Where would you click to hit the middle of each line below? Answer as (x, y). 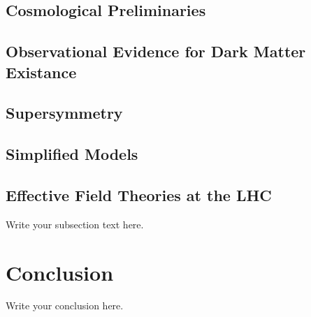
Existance (41, 72)
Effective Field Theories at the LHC (139, 194)
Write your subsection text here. (75, 224)
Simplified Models (72, 154)
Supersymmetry (64, 113)
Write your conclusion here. (65, 305)
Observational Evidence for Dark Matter (156, 51)
